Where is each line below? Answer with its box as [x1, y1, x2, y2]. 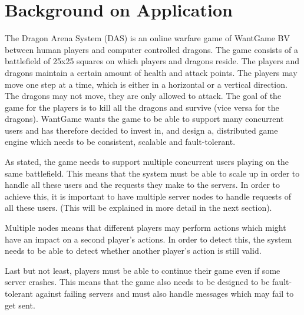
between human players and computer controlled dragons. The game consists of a [5, 43, 298, 55]
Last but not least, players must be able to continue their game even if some [5, 264, 280, 276]
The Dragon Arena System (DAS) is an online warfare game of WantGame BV [5, 32, 290, 44]
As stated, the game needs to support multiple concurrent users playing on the [5, 155, 289, 168]
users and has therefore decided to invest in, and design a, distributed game [5, 124, 278, 136]
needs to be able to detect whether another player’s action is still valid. [5, 244, 262, 257]
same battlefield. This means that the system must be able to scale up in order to [5, 167, 300, 179]
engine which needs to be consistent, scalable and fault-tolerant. [5, 135, 236, 148]
